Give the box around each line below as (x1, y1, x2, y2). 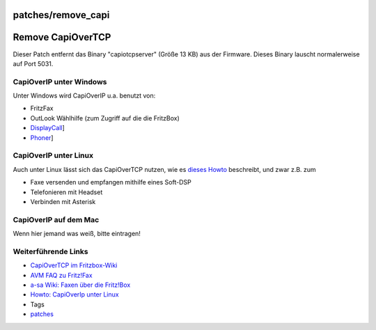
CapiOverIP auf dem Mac (13, 214, 100, 224)
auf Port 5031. (13, 59, 54, 68)
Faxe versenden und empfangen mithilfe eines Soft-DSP (30, 178, 191, 187)
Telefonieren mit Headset (30, 188, 103, 196)
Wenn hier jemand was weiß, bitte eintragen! (13, 230, 141, 238)
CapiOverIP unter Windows (13, 77, 107, 86)
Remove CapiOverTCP (13, 31, 111, 43)
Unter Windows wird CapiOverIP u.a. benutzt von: (13, 91, 156, 100)
